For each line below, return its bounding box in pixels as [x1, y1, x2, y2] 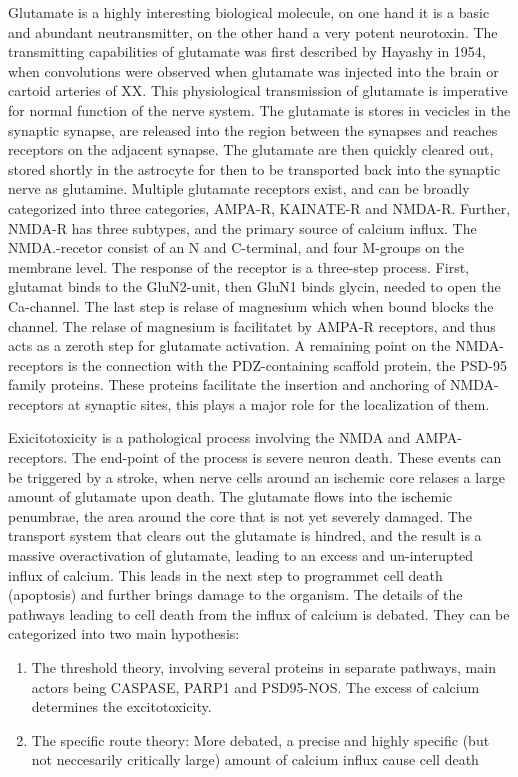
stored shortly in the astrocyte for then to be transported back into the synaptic [8, 158, 501, 179]
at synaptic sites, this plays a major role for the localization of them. [68, 393, 490, 414]
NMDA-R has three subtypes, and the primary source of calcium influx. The [8, 217, 477, 238]
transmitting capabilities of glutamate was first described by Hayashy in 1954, [8, 41, 486, 62]
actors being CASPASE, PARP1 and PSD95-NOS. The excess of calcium [31, 676, 480, 697]
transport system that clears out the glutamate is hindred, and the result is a [8, 525, 482, 546]
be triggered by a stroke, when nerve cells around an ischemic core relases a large [8, 466, 505, 487]
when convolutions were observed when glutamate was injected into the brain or [8, 60, 499, 81]
